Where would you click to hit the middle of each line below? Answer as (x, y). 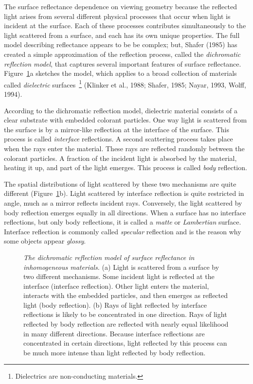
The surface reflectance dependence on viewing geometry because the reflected (120, 6)
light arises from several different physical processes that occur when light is (117, 16)
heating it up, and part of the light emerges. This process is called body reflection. (126, 167)
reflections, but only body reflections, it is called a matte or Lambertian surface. (123, 222)
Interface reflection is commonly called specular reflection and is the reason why (123, 231)
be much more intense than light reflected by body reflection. (115, 352)
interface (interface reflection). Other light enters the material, (116, 286)
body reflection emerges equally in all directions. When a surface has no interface (125, 212)
